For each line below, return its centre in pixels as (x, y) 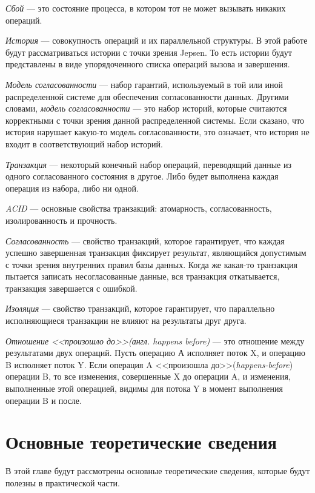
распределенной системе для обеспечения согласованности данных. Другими (147, 96)
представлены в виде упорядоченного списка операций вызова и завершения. (148, 64)
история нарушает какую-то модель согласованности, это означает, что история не (157, 132)
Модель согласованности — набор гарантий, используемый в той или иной (144, 84)
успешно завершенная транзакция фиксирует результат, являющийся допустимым (156, 253)
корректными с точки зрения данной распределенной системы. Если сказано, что (155, 120)
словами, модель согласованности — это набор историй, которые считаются (146, 108)
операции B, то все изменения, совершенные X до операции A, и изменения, (148, 376)
